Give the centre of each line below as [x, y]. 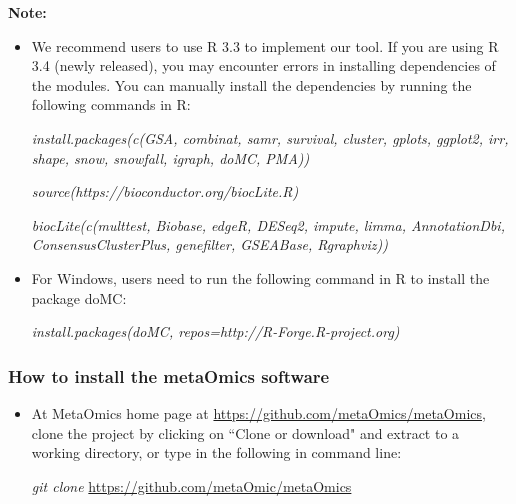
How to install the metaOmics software [169, 375]
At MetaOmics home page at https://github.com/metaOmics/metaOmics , [258, 412]
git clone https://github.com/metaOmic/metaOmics [191, 485]
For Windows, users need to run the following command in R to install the [260, 277]
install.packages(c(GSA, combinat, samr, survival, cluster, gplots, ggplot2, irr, [270, 137]
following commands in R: [111, 104]
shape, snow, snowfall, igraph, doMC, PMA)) [170, 157]
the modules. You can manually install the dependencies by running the [251, 84]
